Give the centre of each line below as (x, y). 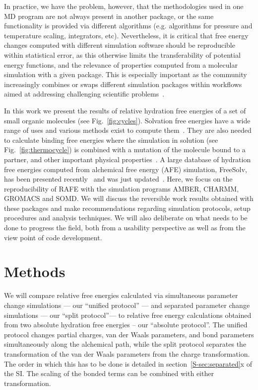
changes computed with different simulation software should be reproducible (120, 45)
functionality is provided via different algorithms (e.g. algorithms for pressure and (128, 26)
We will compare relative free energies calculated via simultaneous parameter (121, 295)
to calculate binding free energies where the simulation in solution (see (111, 140)
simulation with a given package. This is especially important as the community (126, 74)
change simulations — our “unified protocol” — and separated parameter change (127, 305)
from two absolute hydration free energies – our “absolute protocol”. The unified (126, 325)
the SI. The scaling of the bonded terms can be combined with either (109, 373)
